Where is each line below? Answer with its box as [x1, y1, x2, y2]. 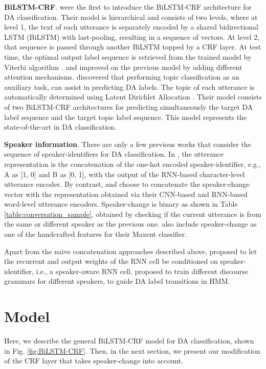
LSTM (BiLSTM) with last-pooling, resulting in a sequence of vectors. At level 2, [4, 31, 260, 42]
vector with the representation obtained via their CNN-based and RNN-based [4, 188, 248, 199]
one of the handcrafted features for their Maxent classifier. [4, 229, 187, 239]
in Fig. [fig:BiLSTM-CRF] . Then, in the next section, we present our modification [4, 345, 260, 356]
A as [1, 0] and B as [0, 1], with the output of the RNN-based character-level [4, 168, 245, 179]
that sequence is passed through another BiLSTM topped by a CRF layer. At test [4, 41, 261, 52]
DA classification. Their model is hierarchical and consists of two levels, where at [4, 11, 258, 22]
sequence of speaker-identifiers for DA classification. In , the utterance [4, 149, 224, 159]
